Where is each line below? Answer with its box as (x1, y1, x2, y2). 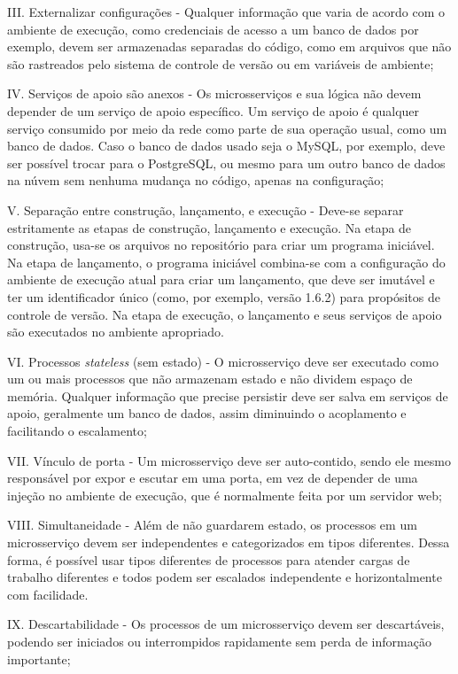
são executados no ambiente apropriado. (7, 322, 224, 341)
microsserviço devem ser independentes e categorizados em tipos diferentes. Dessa (7, 533, 450, 552)
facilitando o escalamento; (7, 422, 147, 440)
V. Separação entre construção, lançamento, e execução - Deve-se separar (7, 200, 404, 219)
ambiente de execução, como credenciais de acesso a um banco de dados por (7, 19, 419, 38)
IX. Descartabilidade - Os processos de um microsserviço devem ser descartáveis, (7, 615, 445, 633)
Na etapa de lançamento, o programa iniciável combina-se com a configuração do (7, 252, 446, 271)
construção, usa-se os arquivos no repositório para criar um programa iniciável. (7, 236, 435, 254)
